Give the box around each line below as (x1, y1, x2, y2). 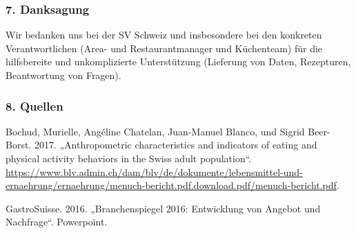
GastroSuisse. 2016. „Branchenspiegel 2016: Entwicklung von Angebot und (6, 201, 321, 215)
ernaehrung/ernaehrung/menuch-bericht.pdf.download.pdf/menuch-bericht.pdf (6, 178, 337, 192)
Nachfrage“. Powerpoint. (6, 214, 108, 229)
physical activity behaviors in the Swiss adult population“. (6, 151, 252, 165)
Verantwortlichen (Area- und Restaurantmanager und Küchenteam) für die (6, 41, 323, 55)
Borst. (6, 137, 32, 152)
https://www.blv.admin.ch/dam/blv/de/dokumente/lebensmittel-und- (6, 164, 303, 179)
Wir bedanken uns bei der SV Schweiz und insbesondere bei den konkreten (6, 27, 322, 42)
